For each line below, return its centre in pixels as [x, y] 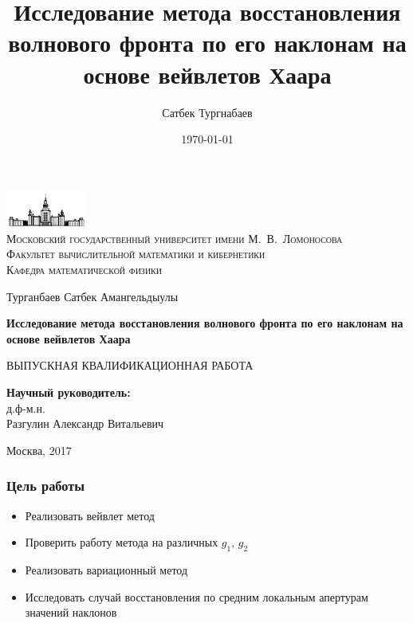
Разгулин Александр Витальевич [85, 423]
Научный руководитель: [69, 392]
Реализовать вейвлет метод [90, 515]
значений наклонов [71, 612]
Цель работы [46, 486]
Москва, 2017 [39, 450]
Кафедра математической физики [84, 270]
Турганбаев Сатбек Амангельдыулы [92, 296]
